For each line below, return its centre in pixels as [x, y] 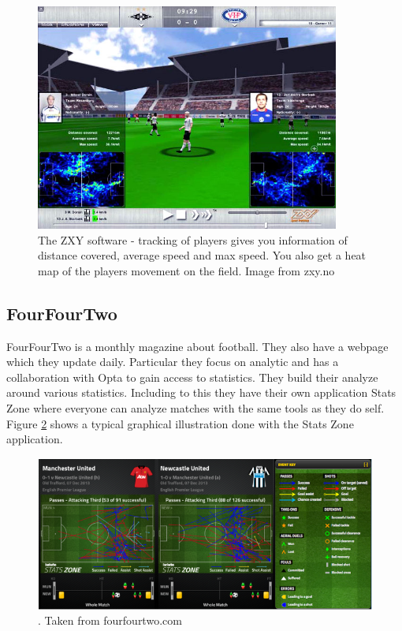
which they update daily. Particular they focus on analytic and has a [173, 362]
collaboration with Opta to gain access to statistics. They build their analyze [192, 377]
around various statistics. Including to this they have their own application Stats [201, 392]
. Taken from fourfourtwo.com [110, 620]
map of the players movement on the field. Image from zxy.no [186, 270]
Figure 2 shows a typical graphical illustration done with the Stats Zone [180, 423]
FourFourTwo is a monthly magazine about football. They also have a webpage [197, 346]
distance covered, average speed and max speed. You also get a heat [202, 255]
